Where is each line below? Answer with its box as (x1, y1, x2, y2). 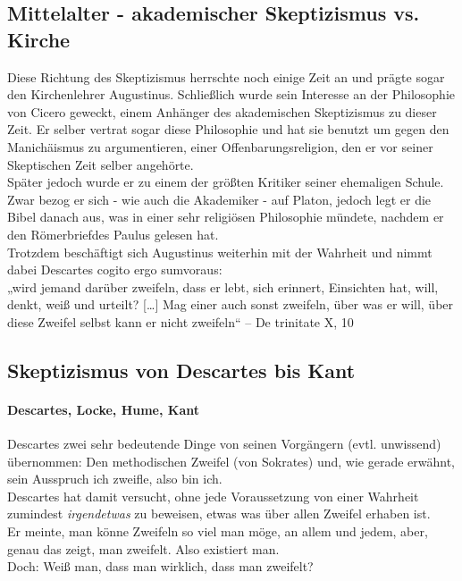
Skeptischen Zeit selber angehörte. (7, 155, 194, 173)
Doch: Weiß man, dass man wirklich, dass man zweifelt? (7, 557, 314, 576)
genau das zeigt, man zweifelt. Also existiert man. (7, 539, 280, 558)
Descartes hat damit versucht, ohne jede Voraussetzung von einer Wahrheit (7, 486, 419, 505)
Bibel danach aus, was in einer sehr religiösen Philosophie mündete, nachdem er (7, 207, 444, 226)
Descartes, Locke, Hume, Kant (7, 400, 200, 418)
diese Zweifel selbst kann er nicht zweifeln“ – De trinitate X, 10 (7, 312, 354, 331)
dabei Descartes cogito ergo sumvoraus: (7, 260, 223, 279)
